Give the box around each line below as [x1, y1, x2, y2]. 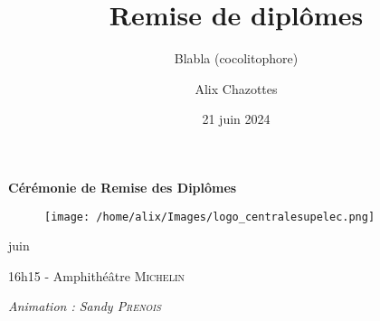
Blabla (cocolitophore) [174, 49, 299, 68]
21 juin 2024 [202, 109, 271, 128]
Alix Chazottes [195, 79, 278, 98]
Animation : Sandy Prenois [8, 297, 161, 316]
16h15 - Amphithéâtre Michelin [8, 266, 185, 285]
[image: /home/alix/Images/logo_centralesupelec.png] [44, 210, 375, 223]
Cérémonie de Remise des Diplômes [8, 177, 237, 196]
